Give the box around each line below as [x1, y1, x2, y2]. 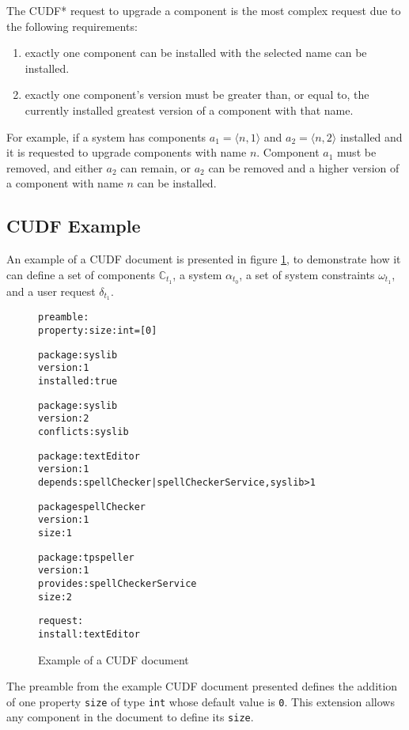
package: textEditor [38, 450, 140, 462]
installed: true [38, 376, 118, 388]
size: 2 [38, 591, 72, 603]
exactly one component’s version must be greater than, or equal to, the [25, 86, 369, 103]
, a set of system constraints [239, 266, 375, 282]
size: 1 [38, 527, 72, 539]
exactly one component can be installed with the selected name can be [25, 44, 367, 61]
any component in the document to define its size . [6, 709, 254, 725]
